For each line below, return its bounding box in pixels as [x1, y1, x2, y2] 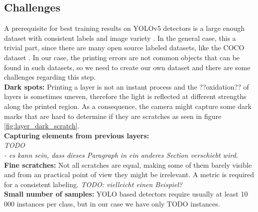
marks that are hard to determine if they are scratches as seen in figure [4, 110, 222, 121]
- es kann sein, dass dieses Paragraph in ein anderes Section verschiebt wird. [4, 149, 238, 160]
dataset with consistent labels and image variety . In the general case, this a [4, 32, 236, 43]
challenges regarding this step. [4, 72, 96, 82]
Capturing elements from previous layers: [4, 130, 149, 140]
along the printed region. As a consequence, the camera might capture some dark [4, 101, 252, 111]
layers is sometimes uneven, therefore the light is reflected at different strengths [4, 91, 247, 102]
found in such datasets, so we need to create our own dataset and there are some [4, 62, 251, 72]
